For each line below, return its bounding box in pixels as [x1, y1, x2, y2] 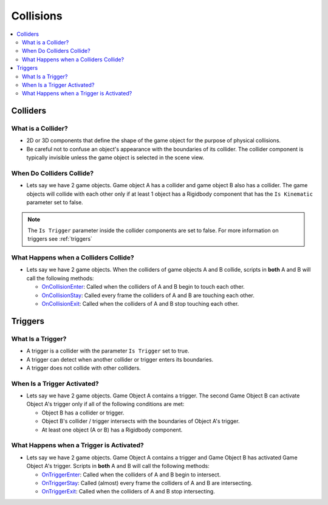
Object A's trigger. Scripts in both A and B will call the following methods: [26, 462, 210, 470]
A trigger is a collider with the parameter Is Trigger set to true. [26, 347, 190, 355]
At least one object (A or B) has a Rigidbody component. [41, 426, 183, 433]
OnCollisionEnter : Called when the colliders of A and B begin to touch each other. [41, 283, 245, 290]
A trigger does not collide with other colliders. [26, 364, 141, 371]
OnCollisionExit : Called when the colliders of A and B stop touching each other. [41, 300, 239, 307]
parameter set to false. [26, 199, 83, 206]
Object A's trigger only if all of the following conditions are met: [26, 400, 185, 408]
